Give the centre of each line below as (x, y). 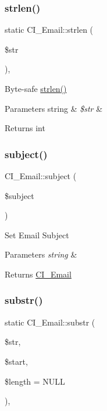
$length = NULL (35, 381)
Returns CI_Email (38, 274)
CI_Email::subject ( (41, 176)
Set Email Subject (37, 234)
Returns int (25, 128)
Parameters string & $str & (54, 108)
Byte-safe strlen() (36, 88)
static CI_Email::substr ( (50, 322)
